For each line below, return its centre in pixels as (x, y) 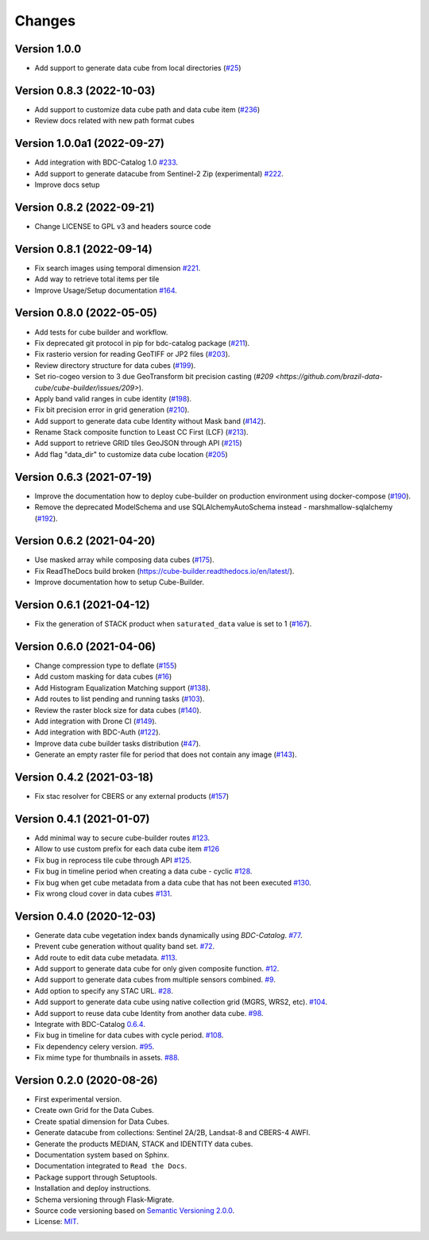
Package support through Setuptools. (96, 1177)
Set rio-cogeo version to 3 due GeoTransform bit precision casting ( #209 (154, 377)
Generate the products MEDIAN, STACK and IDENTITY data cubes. (144, 1144)
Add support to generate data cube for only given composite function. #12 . (157, 969)
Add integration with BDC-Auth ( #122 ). (98, 732)
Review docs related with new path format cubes (114, 121)
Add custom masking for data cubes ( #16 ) (103, 676)
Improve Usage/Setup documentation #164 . (106, 290)
